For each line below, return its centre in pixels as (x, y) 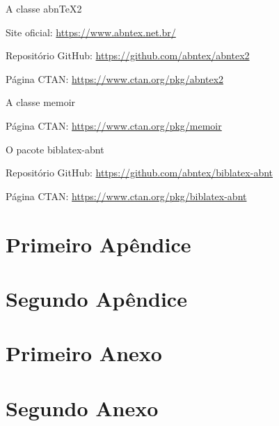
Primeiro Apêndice (98, 244)
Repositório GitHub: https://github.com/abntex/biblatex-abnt (139, 173)
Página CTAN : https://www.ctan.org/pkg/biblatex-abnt (126, 196)
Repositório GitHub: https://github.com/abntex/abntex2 (128, 55)
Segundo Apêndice (96, 298)
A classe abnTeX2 (44, 8)
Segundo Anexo (82, 408)
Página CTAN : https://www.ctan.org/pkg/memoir (114, 125)
